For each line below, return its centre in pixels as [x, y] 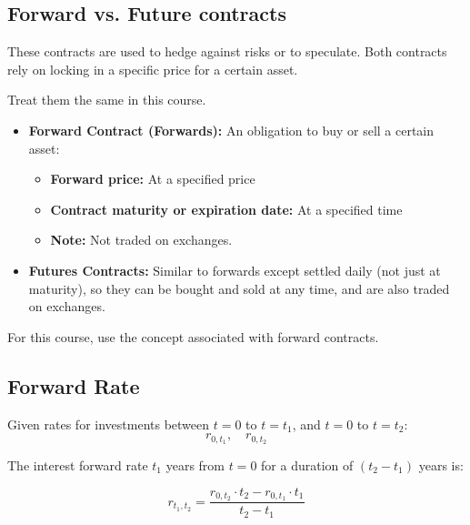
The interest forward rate [78, 464]
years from [195, 464]
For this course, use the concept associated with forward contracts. [193, 336]
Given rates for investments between [109, 424]
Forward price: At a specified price [153, 179]
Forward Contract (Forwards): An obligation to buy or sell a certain [231, 130]
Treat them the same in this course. [107, 100]
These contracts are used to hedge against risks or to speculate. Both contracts [227, 51]
